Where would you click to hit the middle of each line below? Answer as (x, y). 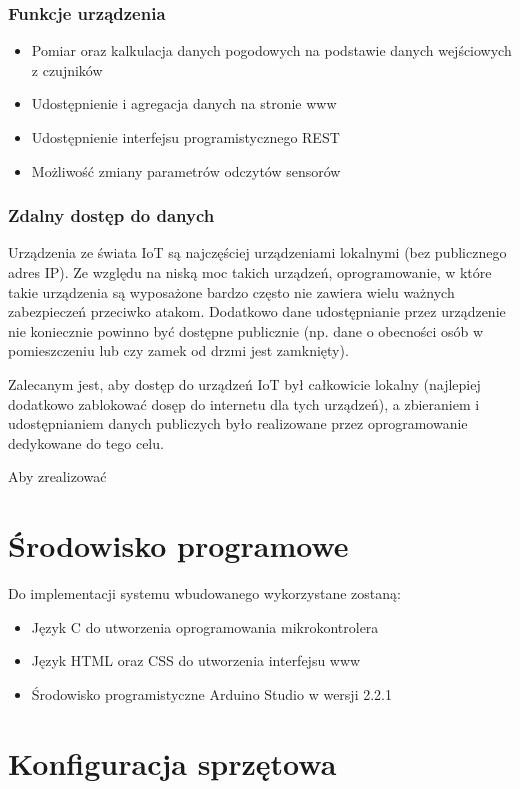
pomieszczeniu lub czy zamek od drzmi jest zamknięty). (178, 350)
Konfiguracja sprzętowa (172, 762)
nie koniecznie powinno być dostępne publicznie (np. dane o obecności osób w (246, 330)
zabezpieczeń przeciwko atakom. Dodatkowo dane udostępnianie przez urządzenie (257, 311)
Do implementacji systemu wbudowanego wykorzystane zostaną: (204, 593)
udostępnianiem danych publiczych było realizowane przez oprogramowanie (238, 423)
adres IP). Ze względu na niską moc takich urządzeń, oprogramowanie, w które (250, 272)
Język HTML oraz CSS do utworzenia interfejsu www (196, 660)
